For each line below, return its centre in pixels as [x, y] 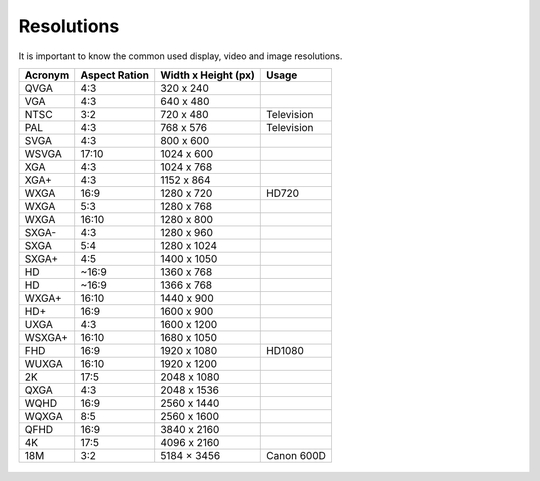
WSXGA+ [46, 337]
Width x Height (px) [207, 75]
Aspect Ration [115, 75]
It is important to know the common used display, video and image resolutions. [180, 56]
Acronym [47, 75]
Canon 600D [296, 455]
